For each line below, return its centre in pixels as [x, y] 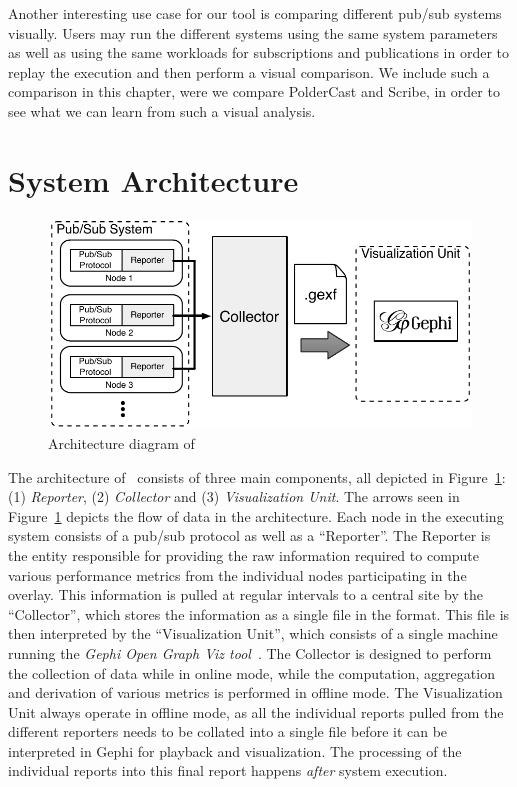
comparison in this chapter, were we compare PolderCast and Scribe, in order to [254, 91]
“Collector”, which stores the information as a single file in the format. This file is [259, 613]
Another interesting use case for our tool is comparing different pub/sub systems [255, 13]
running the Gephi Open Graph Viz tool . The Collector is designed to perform [250, 652]
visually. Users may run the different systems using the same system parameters [253, 32]
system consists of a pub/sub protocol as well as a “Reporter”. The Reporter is [249, 535]
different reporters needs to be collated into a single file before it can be [228, 731]
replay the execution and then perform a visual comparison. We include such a [249, 71]
